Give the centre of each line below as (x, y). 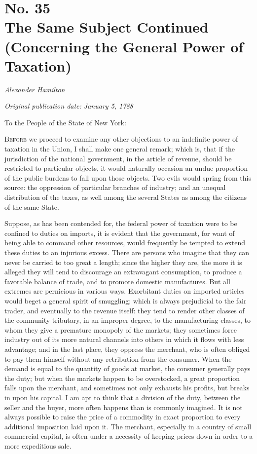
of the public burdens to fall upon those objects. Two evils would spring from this (128, 177)
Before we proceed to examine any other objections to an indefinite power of (121, 139)
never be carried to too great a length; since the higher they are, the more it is (123, 262)
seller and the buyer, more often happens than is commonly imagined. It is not (124, 407)
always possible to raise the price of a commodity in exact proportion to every (123, 417)
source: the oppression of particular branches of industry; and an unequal (115, 187)
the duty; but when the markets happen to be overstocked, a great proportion (122, 378)
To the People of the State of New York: (65, 122)
